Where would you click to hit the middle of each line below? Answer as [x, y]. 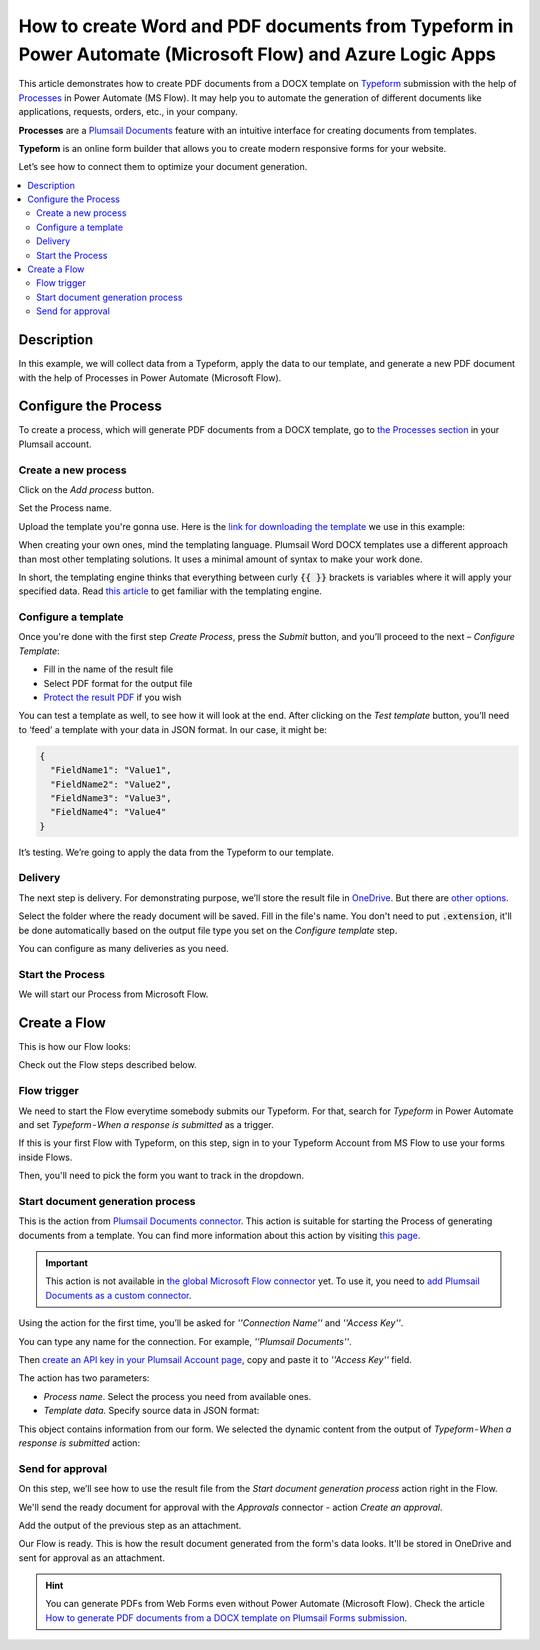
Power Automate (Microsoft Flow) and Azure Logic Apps [257, 54]
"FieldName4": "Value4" [108, 812]
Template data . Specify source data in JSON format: [151, 1411]
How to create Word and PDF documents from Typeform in [266, 26]
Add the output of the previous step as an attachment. [130, 1525]
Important [67, 1263]
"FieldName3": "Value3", [111, 798]
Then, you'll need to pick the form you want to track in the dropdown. [161, 1176]
